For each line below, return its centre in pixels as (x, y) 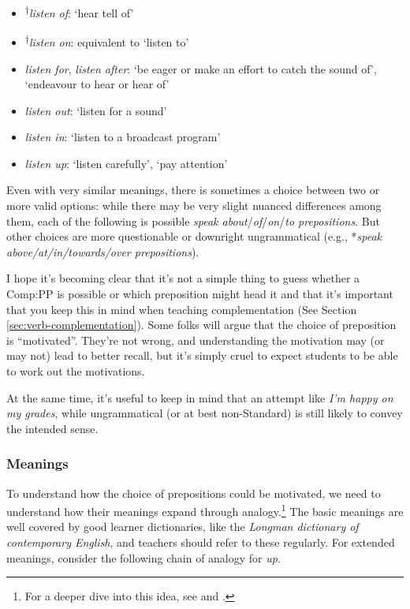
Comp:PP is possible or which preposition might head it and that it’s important (200, 294)
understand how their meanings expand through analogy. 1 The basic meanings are (205, 510)
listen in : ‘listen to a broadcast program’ (123, 137)
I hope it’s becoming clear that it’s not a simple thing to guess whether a (183, 278)
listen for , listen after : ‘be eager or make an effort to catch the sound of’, (201, 68)
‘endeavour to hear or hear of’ (97, 84)
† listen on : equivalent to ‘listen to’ (107, 41)
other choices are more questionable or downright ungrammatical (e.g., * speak (194, 236)
